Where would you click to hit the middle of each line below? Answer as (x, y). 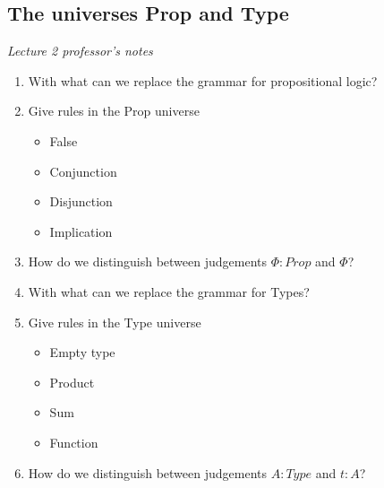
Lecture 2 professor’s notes (80, 51)
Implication (81, 231)
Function (74, 442)
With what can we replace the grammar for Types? (169, 291)
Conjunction (83, 171)
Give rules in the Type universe (115, 322)
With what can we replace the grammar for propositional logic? (203, 80)
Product (72, 382)
